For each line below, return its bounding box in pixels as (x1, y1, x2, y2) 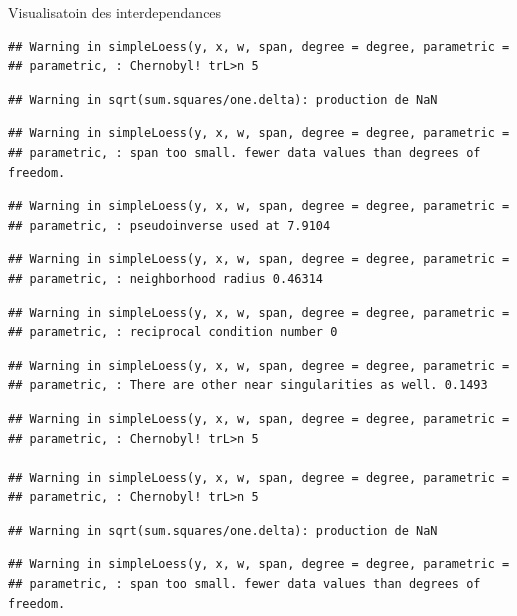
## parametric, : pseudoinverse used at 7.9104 (8, 218, 331, 233)
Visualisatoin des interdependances (8, 2, 222, 22)
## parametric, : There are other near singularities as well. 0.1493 (8, 378, 488, 393)
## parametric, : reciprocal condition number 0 (8, 325, 338, 340)
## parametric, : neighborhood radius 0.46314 (8, 271, 323, 286)
